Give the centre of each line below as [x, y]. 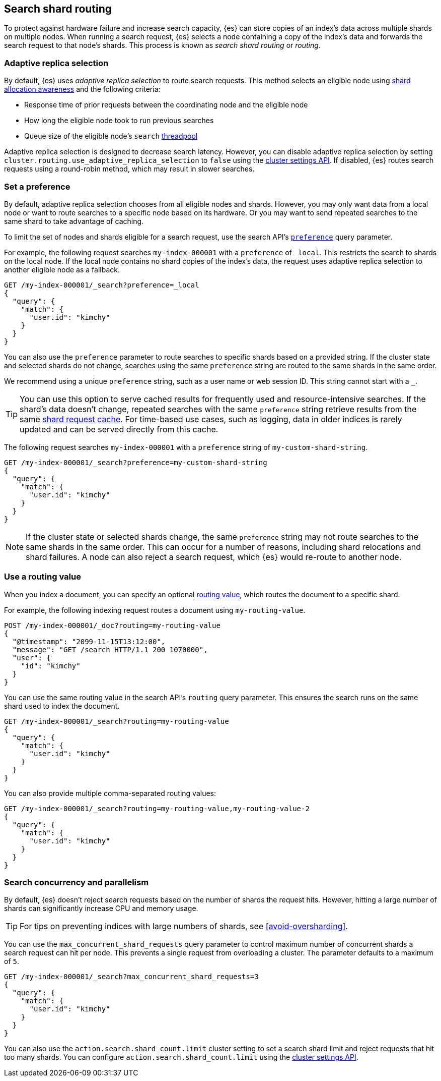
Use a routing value [43, 577]
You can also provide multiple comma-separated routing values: [110, 793]
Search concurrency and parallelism [77, 883]
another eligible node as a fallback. [62, 269]
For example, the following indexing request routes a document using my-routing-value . [155, 610]
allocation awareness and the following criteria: [82, 89]
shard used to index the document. [62, 706]
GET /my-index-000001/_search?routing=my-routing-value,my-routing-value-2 [157, 808]
